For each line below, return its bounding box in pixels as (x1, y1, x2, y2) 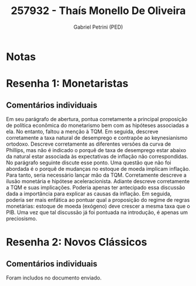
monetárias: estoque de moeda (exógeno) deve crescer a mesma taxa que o (6, 202, 190, 209)
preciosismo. (6, 215, 37, 222)
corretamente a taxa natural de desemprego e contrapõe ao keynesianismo (6, 134, 188, 141)
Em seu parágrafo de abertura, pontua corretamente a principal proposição (6, 115, 188, 122)
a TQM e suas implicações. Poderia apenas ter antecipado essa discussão (6, 184, 185, 191)
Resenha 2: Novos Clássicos (6, 236, 147, 249)
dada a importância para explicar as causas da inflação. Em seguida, (6, 190, 172, 197)
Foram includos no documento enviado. (6, 274, 102, 281)
